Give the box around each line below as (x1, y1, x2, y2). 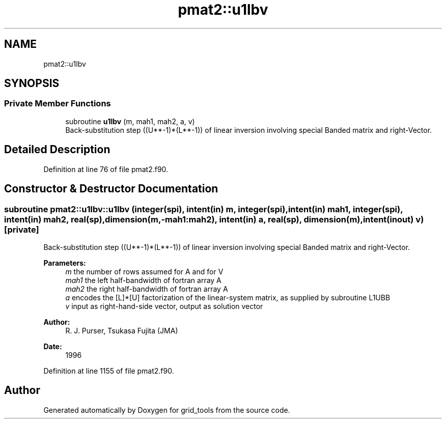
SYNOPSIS (4, 77, 60, 90)
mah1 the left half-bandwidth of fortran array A (65, 275, 221, 285)
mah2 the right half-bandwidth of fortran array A (65, 284, 228, 293)
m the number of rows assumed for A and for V (65, 267, 224, 276)
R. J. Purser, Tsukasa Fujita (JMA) (65, 326, 178, 335)
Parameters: (43, 258, 86, 267)
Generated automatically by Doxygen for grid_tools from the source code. (43, 405, 290, 414)
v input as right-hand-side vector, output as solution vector (65, 301, 263, 311)
